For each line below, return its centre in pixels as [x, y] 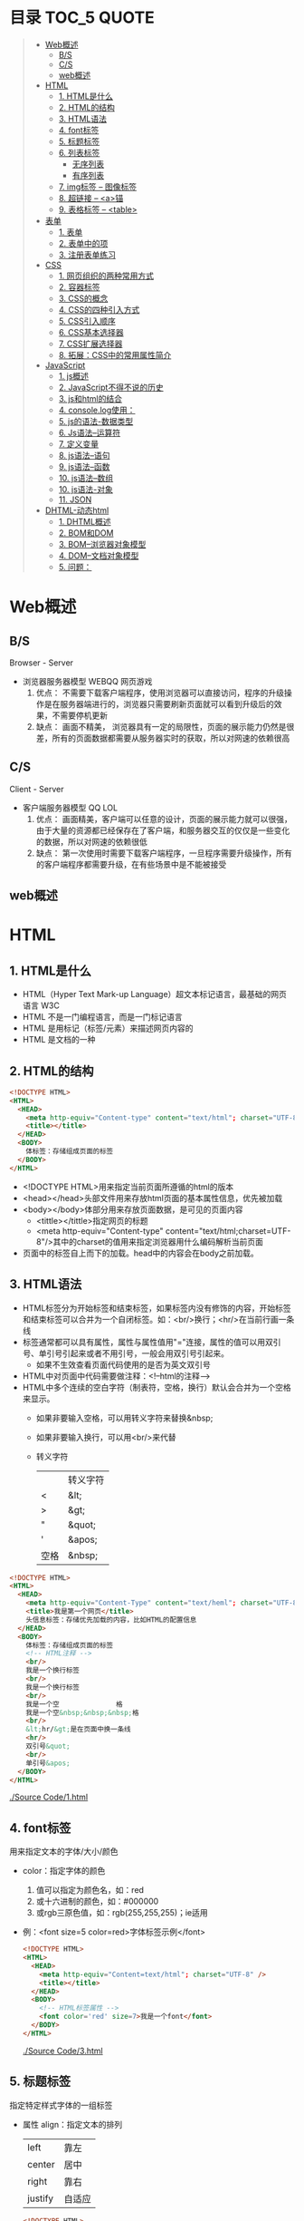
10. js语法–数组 [86, 478]
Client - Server [37, 789]
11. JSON [75, 499]
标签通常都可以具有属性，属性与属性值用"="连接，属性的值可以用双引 [152, 1342]
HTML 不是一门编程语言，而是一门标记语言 [102, 1017]
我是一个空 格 [75, 1704]
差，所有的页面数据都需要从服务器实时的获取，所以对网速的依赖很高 [163, 738]
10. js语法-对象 [85, 489]
